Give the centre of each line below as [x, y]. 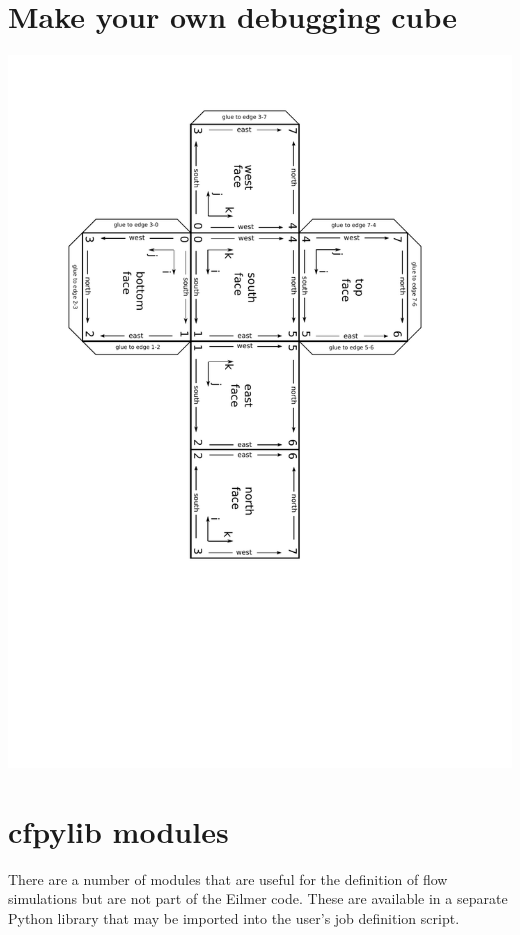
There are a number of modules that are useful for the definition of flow [228, 878]
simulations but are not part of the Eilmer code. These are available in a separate [258, 898]
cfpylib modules [118, 830]
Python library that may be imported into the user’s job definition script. [234, 917]
